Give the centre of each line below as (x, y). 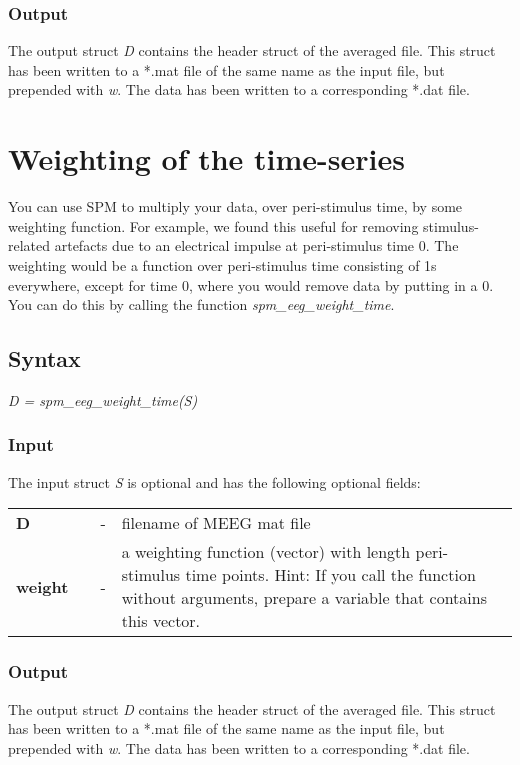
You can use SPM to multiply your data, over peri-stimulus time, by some (235, 206)
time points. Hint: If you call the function (330, 575)
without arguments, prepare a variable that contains (304, 598)
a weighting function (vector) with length (266, 552)
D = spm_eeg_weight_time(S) (103, 399)
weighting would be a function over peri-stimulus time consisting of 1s (222, 264)
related (29, 245)
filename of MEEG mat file (216, 523)
